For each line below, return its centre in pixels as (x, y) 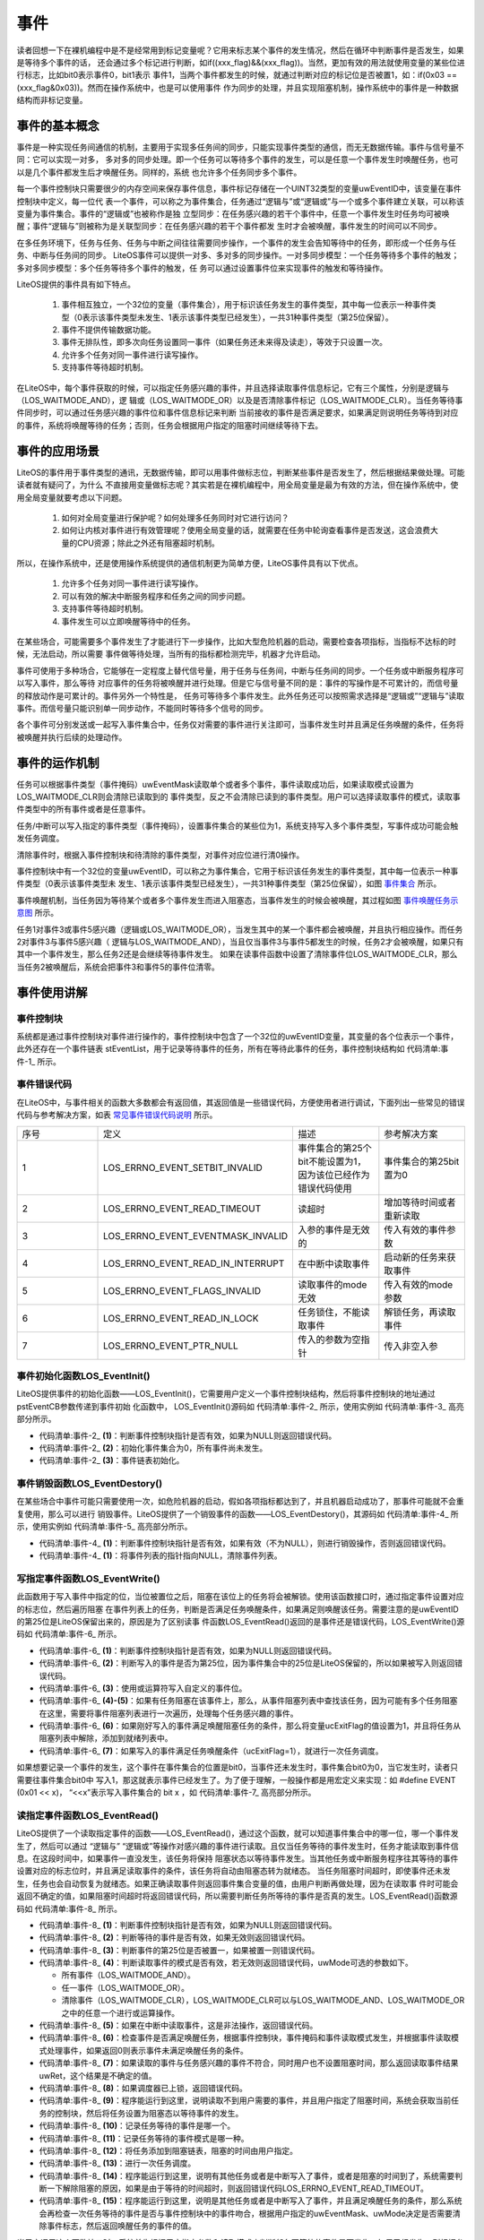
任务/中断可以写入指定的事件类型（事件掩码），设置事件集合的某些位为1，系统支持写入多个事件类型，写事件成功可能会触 (238, 825)
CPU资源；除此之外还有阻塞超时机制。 (148, 543)
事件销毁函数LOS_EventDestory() (90, 1484)
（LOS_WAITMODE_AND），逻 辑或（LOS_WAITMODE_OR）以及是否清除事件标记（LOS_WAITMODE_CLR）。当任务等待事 (240, 401)
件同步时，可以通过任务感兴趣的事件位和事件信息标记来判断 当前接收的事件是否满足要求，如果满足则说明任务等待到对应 (238, 413)
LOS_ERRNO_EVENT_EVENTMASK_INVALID (196, 1236)
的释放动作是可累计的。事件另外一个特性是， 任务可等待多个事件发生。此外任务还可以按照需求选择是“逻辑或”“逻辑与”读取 (241, 695)
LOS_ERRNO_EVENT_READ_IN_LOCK (181, 1318)
